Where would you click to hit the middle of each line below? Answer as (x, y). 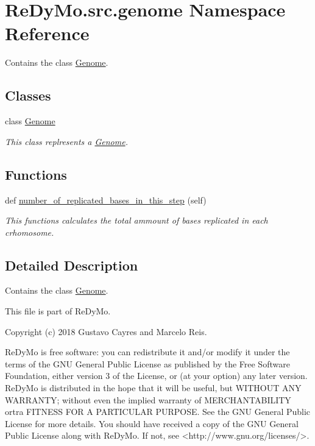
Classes (28, 95)
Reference (47, 33)
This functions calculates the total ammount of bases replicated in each (136, 220)
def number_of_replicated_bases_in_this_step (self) (106, 200)
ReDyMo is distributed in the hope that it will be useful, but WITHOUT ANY (153, 388)
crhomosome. (30, 232)
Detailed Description (72, 265)
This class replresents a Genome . (66, 141)
